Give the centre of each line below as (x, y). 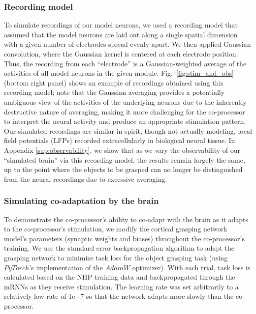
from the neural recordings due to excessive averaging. (86, 179)
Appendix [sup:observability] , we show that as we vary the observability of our (122, 150)
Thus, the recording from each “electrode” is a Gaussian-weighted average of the (125, 63)
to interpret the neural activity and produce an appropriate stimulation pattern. (125, 121)
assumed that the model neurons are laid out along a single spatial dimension (121, 34)
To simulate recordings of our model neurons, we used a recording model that (121, 25)
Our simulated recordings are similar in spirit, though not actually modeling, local (128, 130)
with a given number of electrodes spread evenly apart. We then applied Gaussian (128, 44)
